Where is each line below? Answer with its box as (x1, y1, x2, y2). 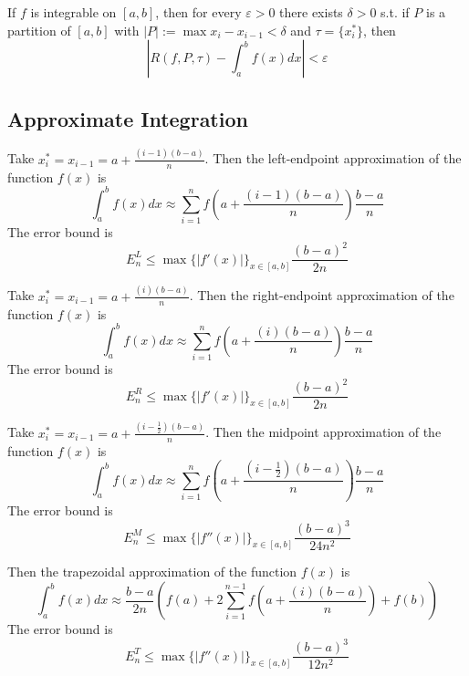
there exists (279, 3, 343, 21)
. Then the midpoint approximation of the (205, 422, 442, 442)
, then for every (155, 3, 242, 21)
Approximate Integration (7, 104, 248, 132)
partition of (7, 20, 71, 39)
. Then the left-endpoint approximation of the (204, 149, 462, 168)
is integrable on (30, 3, 117, 21)
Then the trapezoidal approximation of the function (7, 562, 297, 581)
